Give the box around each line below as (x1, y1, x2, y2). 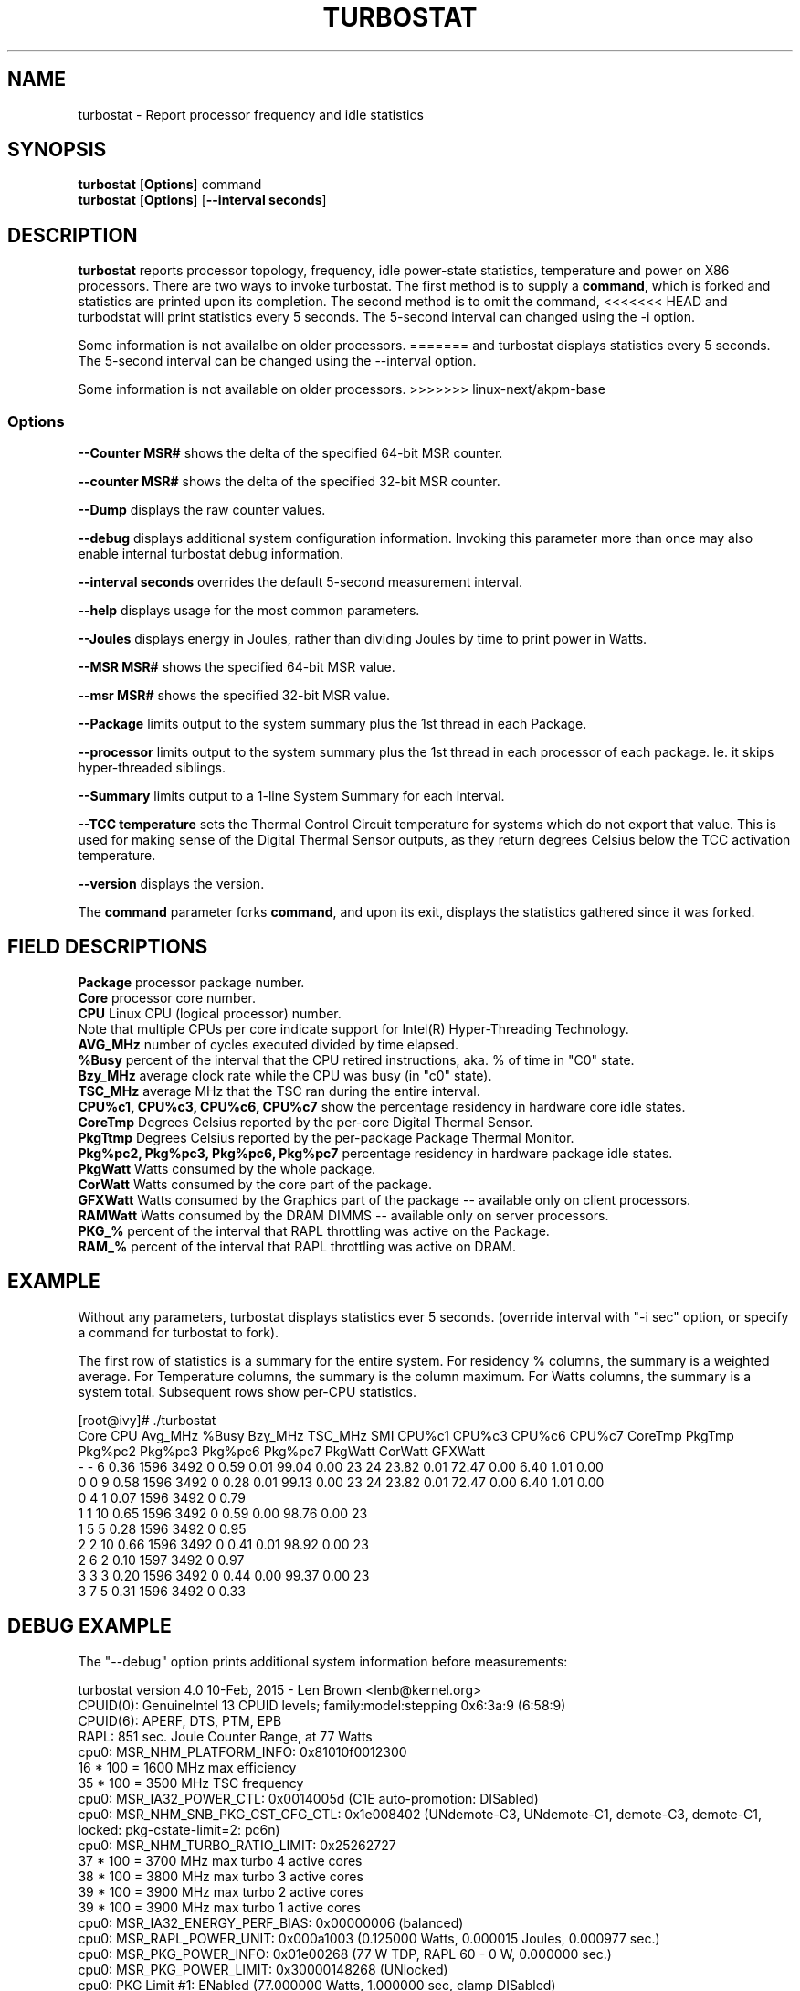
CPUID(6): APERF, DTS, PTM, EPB (78, 1712, 282, 1729)
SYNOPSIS (7, 138, 107, 162)
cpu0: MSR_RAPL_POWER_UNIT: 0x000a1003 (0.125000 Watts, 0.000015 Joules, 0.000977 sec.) (78, 1930, 660, 1946)
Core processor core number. (78, 989, 257, 1006)
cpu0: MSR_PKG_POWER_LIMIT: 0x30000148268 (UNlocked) (78, 1961, 448, 1977)
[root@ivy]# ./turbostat (78, 1411, 216, 1428)
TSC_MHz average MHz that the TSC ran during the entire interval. (78, 1082, 480, 1099)
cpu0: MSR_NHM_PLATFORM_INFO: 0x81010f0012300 (78, 1743, 407, 1760)
